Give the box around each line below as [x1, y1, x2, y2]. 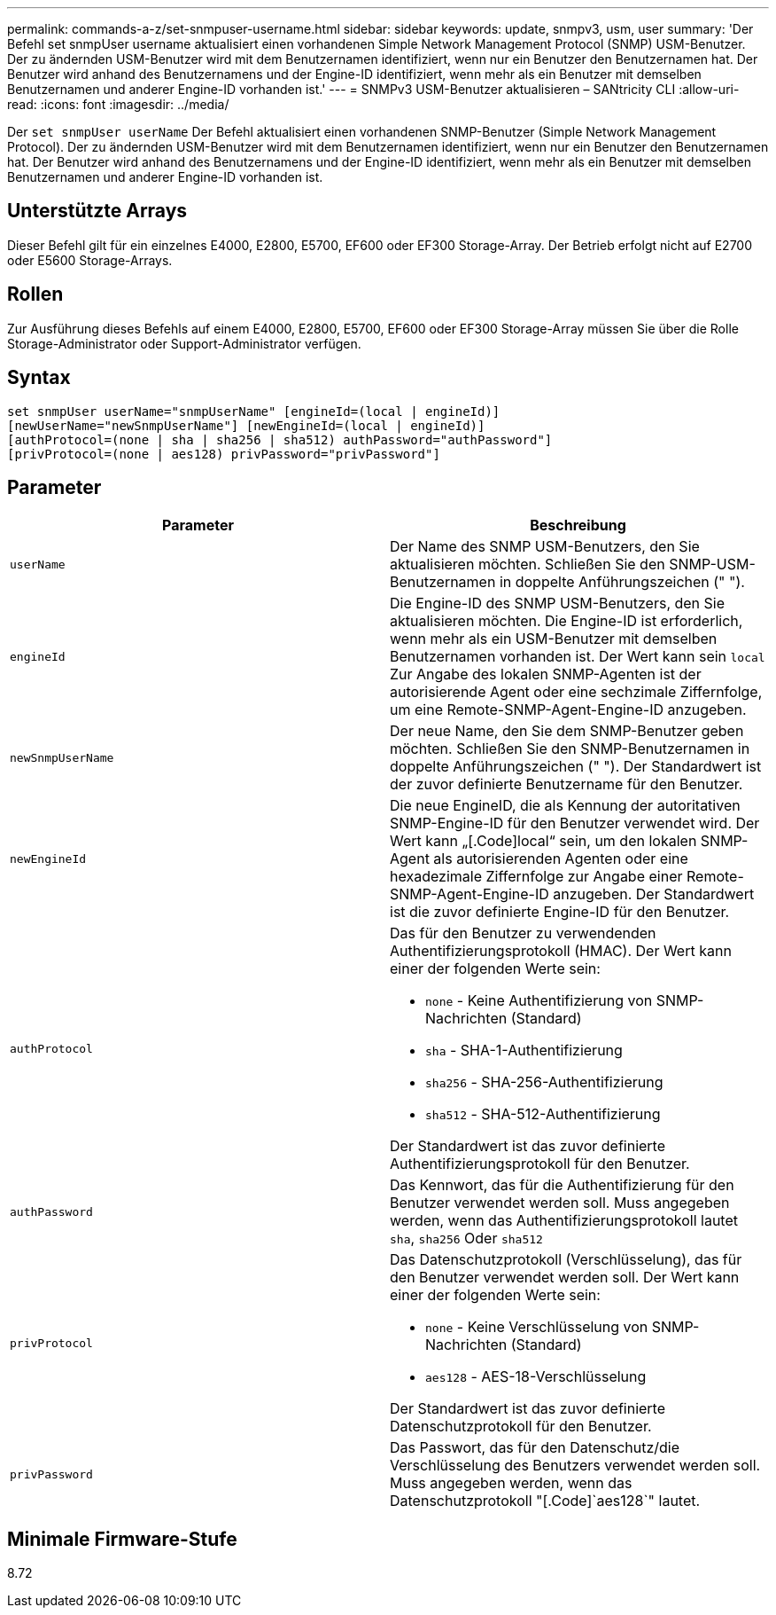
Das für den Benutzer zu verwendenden [390, 924, 656, 943]
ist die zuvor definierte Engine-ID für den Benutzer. [390, 903, 730, 921]
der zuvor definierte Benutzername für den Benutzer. [390, 775, 743, 794]
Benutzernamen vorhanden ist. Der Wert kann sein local [390, 647, 765, 666]
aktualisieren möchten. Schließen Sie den [390, 555, 665, 574]
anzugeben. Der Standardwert [553, 885, 755, 904]
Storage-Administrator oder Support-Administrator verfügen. [7, 335, 361, 351]
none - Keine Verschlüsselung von [425, 1318, 648, 1337]
